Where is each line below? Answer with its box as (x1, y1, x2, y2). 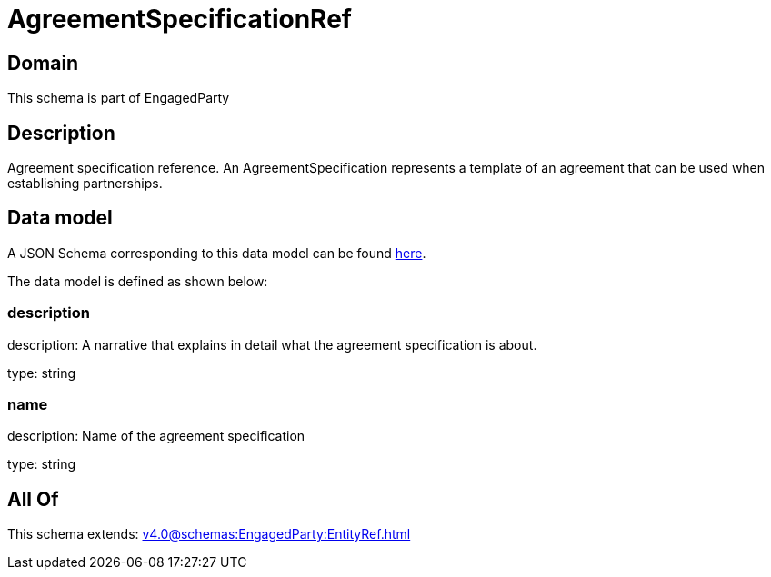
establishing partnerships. (7, 175, 163, 192)
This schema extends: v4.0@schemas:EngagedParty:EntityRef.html (7, 526, 411, 542)
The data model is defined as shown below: (7, 273, 268, 289)
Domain (7, 51, 79, 75)
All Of (7, 487, 59, 511)
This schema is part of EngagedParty (7, 90, 230, 106)
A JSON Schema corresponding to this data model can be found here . (7, 244, 426, 261)
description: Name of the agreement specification (7, 428, 305, 444)
